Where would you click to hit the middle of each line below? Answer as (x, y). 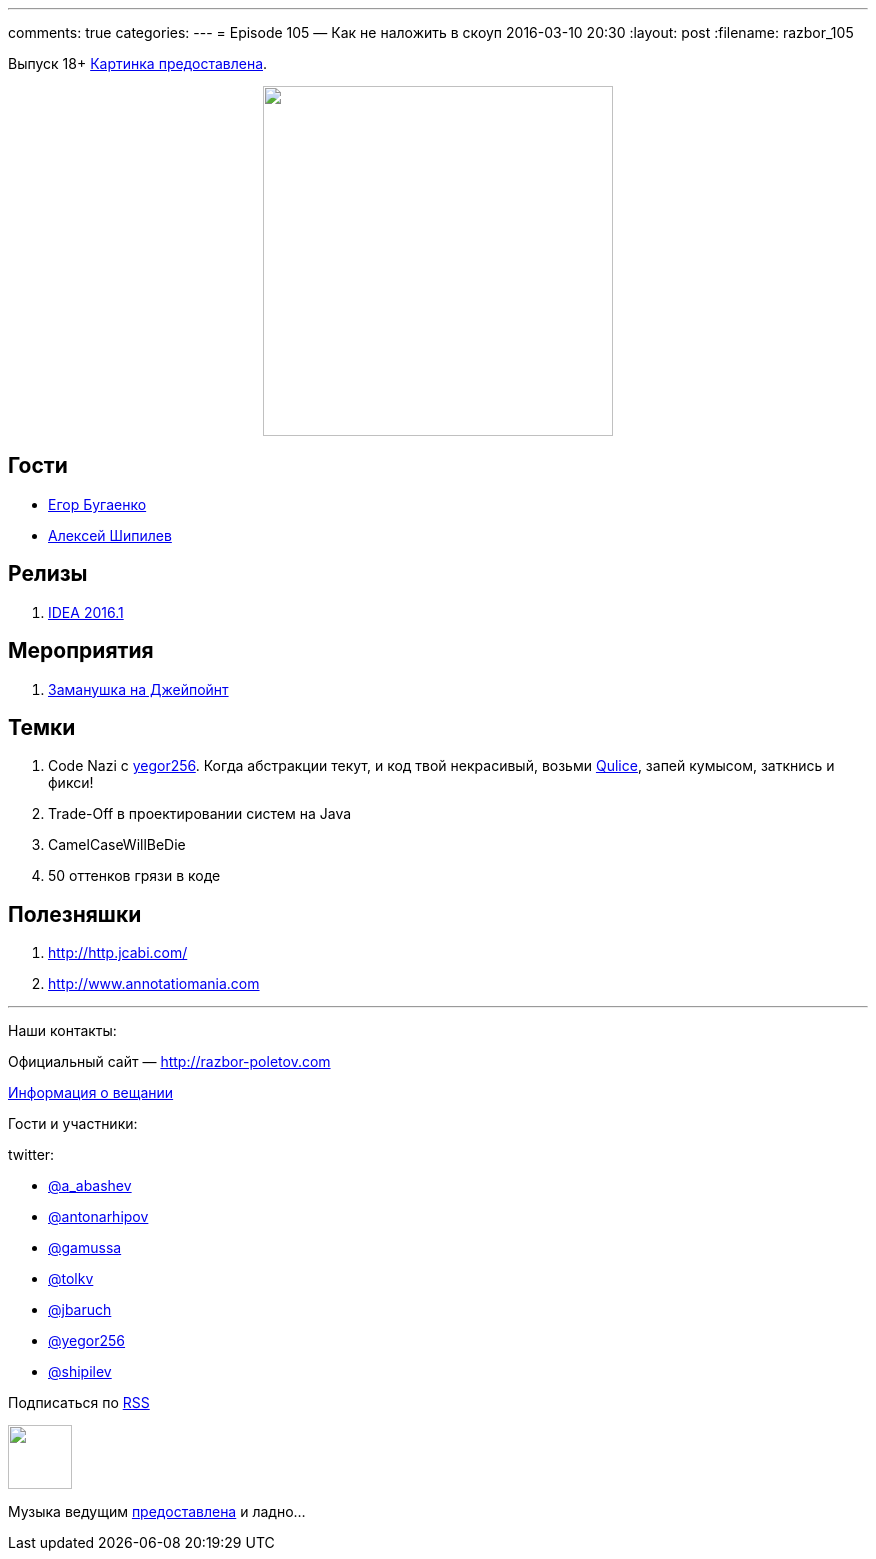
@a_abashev (90, 1186)
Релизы (48, 574)
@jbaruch (80, 1310)
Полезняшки (75, 914)
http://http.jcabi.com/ (118, 953)
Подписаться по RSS (79, 1403)
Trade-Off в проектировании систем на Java (200, 814)
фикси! (71, 783)
